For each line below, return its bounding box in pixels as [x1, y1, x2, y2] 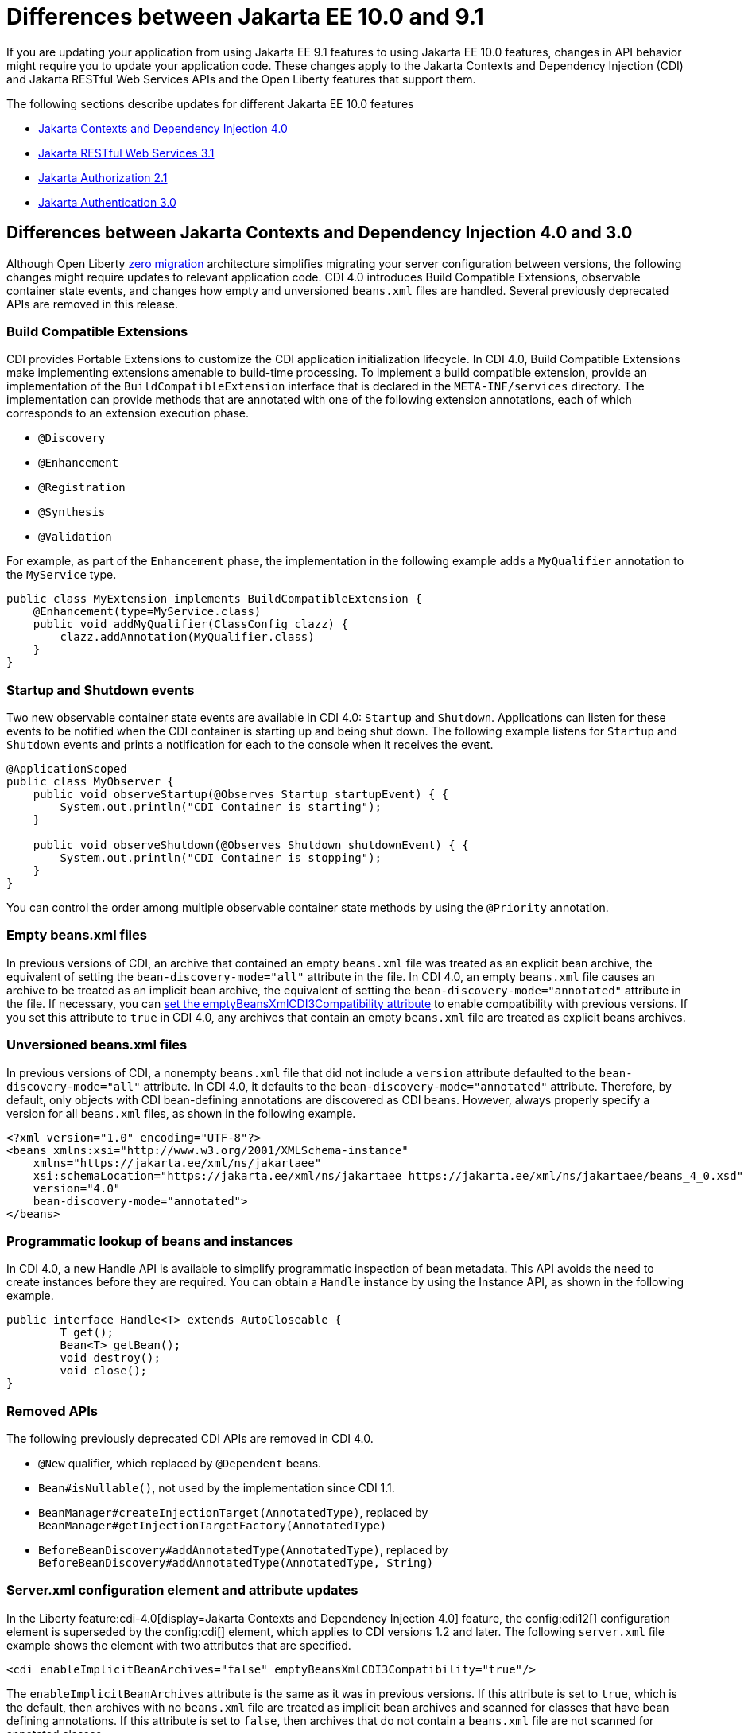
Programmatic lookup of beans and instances [6, 1232, 293, 1249]
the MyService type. [6, 568, 117, 582]
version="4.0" [33, 1181, 121, 1195]
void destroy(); [60, 1351, 161, 1365]
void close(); [60, 1364, 148, 1378]
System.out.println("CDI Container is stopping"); [60, 851, 382, 865]
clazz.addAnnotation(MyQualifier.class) [60, 630, 315, 644]
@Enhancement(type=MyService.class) [33, 605, 262, 618]
